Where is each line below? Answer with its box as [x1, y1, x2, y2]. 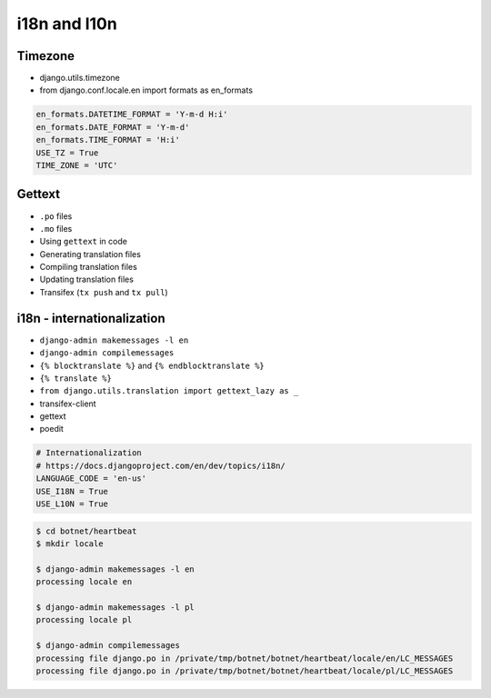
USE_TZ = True [35, 147, 99, 158]
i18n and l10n [16, 14, 117, 34]
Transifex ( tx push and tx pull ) [39, 286, 168, 297]
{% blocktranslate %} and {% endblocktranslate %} [39, 360, 266, 371]
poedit [39, 424, 64, 434]
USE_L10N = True [35, 499, 109, 509]
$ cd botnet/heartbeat [35, 525, 137, 536]
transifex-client [39, 398, 96, 409]
